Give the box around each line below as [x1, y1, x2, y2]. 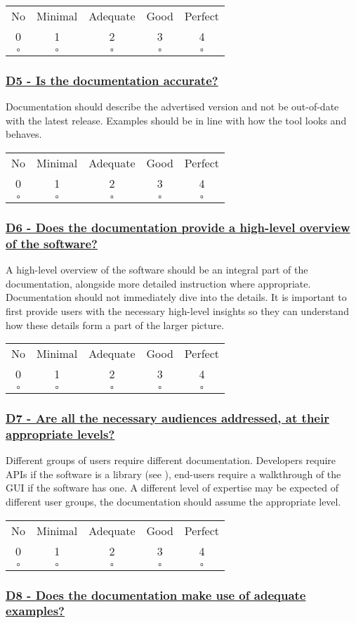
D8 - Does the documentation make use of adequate [6, 586, 306, 603]
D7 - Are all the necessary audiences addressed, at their [6, 409, 329, 427]
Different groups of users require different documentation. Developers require [6, 453, 336, 468]
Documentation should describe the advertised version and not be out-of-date [6, 99, 339, 114]
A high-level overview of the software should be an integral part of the [6, 262, 308, 277]
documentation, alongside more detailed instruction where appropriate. [6, 276, 311, 290]
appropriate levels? [6, 425, 115, 442]
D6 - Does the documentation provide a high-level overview [6, 218, 350, 236]
